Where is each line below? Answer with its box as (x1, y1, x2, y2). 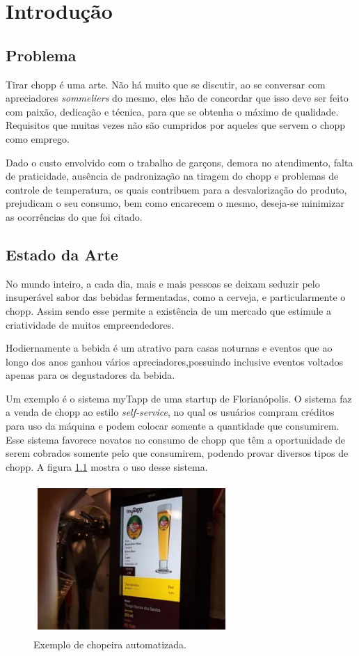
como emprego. (6, 131, 70, 146)
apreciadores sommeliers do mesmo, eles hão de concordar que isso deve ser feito (6, 91, 349, 105)
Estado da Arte (6, 243, 118, 265)
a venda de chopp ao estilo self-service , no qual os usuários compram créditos (6, 405, 335, 419)
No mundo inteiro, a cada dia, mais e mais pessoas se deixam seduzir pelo (6, 276, 320, 290)
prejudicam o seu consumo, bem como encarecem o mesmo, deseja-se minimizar (6, 196, 344, 210)
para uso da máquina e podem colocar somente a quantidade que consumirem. (6, 419, 340, 433)
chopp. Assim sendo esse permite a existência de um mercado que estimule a (6, 303, 331, 318)
